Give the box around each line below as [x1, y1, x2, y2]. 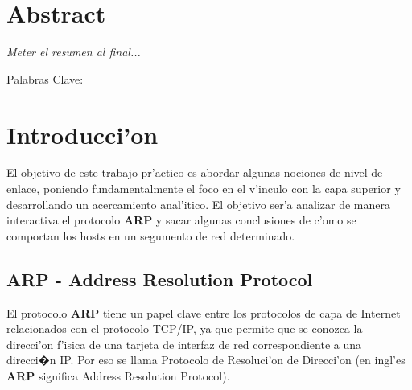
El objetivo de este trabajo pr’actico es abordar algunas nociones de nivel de [6, 164, 383, 181]
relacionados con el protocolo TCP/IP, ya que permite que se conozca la [6, 320, 363, 337]
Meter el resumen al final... [6, 43, 141, 60]
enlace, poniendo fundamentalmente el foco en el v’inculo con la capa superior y [6, 180, 401, 197]
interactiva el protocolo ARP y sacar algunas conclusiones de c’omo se [6, 211, 356, 228]
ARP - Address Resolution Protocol [6, 266, 313, 291]
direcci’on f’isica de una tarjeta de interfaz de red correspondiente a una [6, 335, 362, 352]
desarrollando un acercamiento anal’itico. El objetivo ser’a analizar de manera [6, 195, 390, 212]
